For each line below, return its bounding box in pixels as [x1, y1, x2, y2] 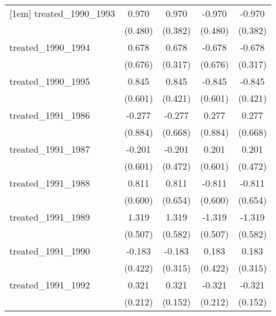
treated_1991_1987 [9, 142, 90, 156]
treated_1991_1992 [9, 278, 90, 291]
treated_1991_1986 [9, 108, 90, 122]
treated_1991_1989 [9, 210, 90, 224]
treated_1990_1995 [9, 74, 90, 88]
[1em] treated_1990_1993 [9, 6, 115, 20]
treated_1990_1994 [9, 40, 90, 54]
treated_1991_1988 [9, 176, 90, 190]
